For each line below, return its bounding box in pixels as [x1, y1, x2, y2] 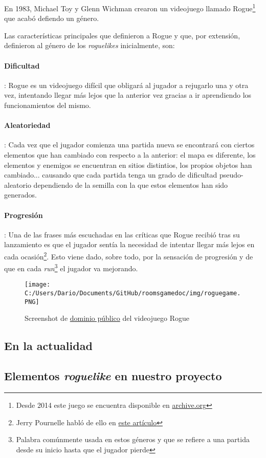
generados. [4, 189, 37, 200]
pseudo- [219, 169, 243, 180]
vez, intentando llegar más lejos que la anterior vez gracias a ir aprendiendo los [4, 90, 252, 100]
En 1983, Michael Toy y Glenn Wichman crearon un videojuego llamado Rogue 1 [4, 2, 256, 13]
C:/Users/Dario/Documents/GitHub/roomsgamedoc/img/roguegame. [25, 290, 241, 297]
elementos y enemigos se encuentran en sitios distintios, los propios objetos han [4, 159, 252, 170]
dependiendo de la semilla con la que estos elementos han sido [33, 179, 228, 190]
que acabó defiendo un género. [4, 13, 99, 24]
